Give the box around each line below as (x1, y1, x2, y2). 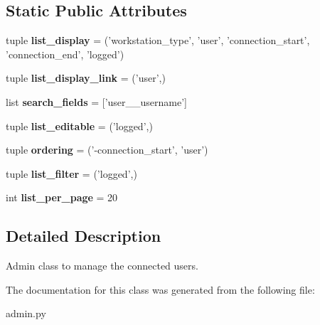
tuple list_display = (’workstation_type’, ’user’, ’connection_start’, (6, 33, 310, 48)
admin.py (6, 306, 46, 321)
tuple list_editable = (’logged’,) (6, 118, 153, 133)
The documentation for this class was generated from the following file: (6, 282, 315, 297)
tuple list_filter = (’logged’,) (6, 166, 137, 181)
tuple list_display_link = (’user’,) (6, 70, 166, 85)
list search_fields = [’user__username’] (6, 94, 187, 109)
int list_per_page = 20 (6, 190, 118, 205)
